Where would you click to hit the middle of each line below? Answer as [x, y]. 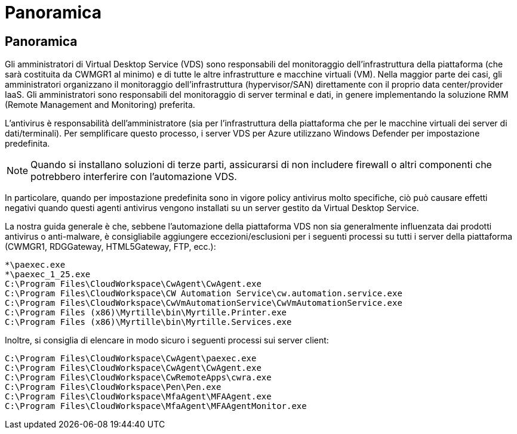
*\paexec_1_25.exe [48, 275]
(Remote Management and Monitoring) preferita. [100, 105]
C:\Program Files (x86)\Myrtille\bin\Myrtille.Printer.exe [146, 313]
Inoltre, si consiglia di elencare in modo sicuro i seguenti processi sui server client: [167, 340]
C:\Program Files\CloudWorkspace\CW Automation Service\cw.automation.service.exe [204, 294]
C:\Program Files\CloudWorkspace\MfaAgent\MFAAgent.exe [138, 397]
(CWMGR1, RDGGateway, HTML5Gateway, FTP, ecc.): [110, 247]
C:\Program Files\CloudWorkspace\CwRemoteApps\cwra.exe [138, 378]
